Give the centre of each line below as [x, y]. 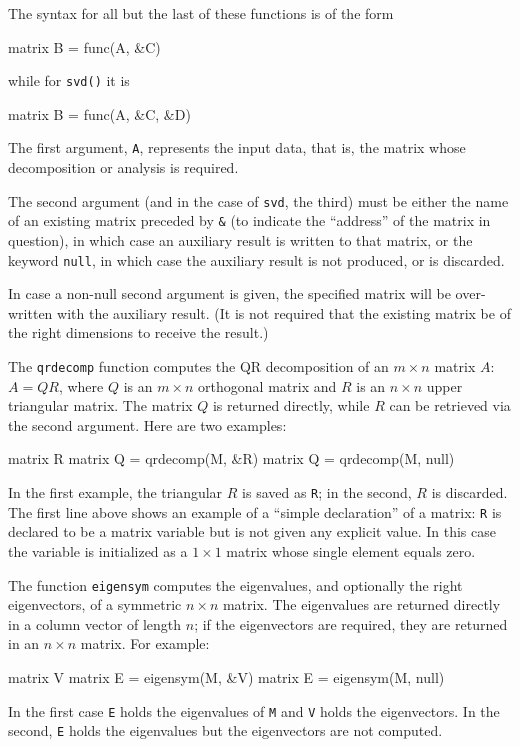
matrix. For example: [145, 643]
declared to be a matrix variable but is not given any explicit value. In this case [252, 531]
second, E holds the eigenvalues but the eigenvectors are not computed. [225, 730]
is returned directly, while [291, 405]
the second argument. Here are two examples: [147, 424]
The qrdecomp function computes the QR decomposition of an [198, 366]
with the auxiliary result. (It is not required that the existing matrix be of [284, 312]
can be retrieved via [450, 405]
